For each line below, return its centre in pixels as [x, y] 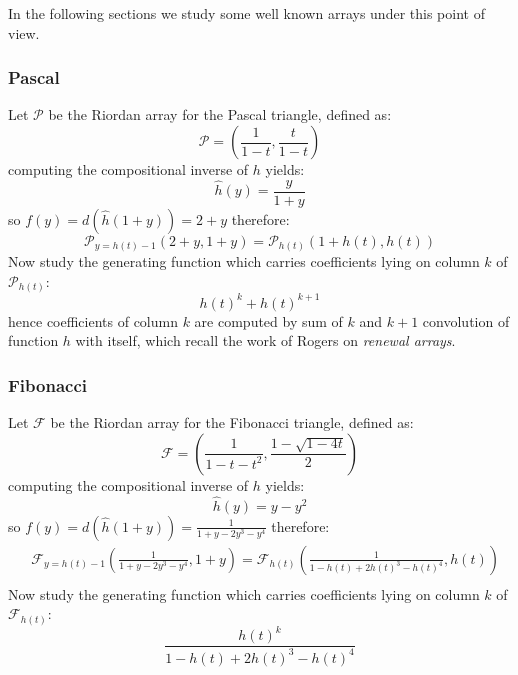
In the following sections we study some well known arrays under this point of [246, 13]
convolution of [466, 320]
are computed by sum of [268, 320]
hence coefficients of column [93, 320]
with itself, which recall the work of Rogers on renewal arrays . [265, 340]
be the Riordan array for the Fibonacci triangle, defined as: [232, 422]
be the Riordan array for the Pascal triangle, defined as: [220, 114]
